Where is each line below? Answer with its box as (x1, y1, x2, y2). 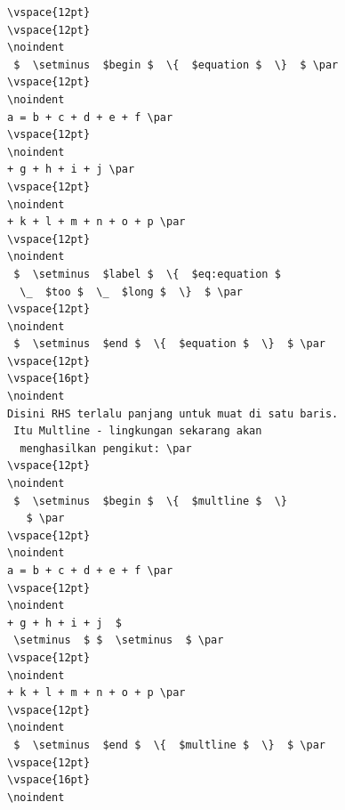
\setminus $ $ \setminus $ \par (13, 634, 224, 647)
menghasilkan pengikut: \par (20, 441, 192, 455)
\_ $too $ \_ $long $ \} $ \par (20, 285, 243, 298)
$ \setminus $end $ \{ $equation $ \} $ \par (13, 337, 325, 351)
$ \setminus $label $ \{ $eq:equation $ (13, 267, 281, 280)
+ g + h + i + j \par (7, 163, 135, 176)
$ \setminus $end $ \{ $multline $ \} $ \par (13, 738, 325, 751)
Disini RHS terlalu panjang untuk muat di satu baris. (7, 407, 339, 420)
